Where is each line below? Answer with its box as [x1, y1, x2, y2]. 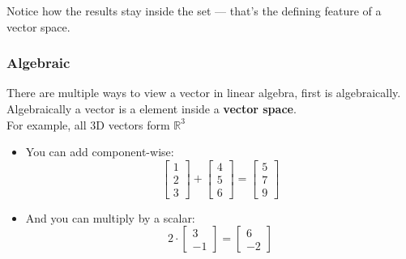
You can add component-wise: [25, 143, 174, 160]
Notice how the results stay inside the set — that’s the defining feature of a [6, 2, 382, 19]
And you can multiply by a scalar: [25, 209, 195, 226]
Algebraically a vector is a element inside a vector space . [6, 100, 297, 117]
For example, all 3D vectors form [6, 116, 170, 133]
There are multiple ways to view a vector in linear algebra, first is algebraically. [6, 84, 401, 101]
